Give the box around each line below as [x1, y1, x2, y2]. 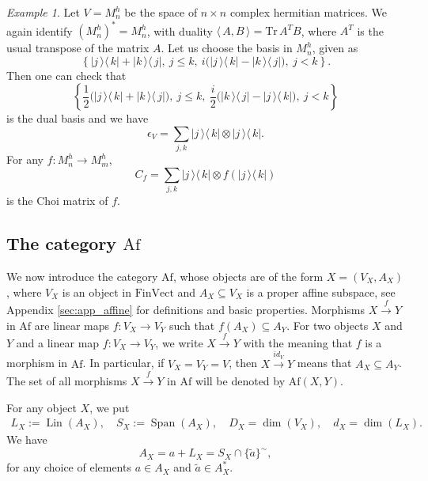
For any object [6, 399, 77, 415]
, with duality [146, 22, 213, 39]
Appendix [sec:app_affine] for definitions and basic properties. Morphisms [6, 301, 365, 317]
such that [169, 316, 215, 333]
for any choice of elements [6, 459, 131, 475]
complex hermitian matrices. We [229, 4, 387, 20]
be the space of [124, 4, 198, 20]
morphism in [6, 354, 68, 371]
